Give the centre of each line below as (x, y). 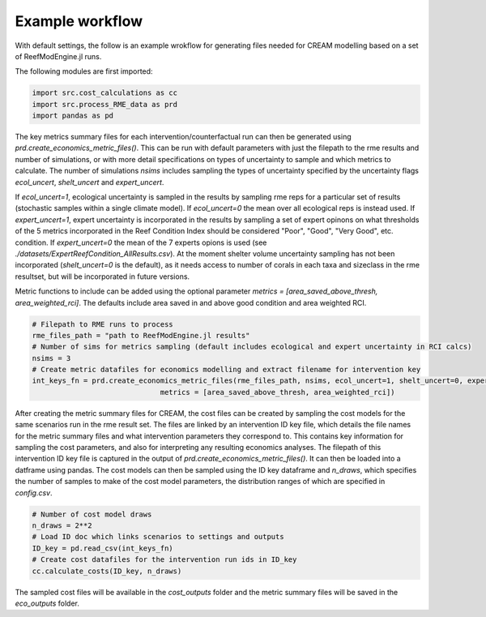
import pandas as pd (72, 116)
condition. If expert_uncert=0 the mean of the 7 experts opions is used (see (141, 242)
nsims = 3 (51, 358)
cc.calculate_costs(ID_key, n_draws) (107, 571)
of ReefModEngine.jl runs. (58, 56)
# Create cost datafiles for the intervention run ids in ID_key (164, 560)
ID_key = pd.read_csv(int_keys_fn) (102, 548)
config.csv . (34, 493)
